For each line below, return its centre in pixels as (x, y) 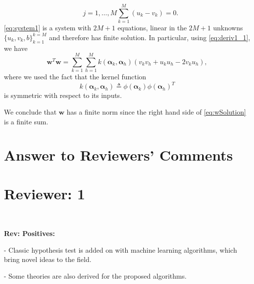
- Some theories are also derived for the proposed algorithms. (95, 275)
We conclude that (30, 111)
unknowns (228, 28)
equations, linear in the (152, 28)
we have (16, 48)
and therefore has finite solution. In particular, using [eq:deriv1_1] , (150, 37)
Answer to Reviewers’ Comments (118, 155)
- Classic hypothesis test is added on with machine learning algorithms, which (121, 249)
